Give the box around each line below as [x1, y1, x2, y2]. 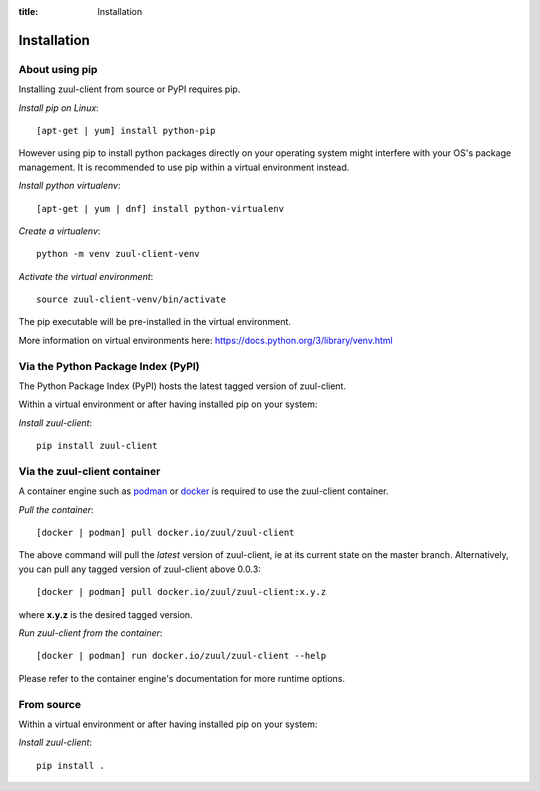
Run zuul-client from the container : [18, 627, 163, 639]
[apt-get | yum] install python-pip [36, 125, 216, 136]
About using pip [18, 62, 98, 76]
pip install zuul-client [36, 440, 158, 452]
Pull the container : [18, 503, 94, 515]
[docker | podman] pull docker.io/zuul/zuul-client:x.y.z [36, 586, 327, 598]
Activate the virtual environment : [18, 270, 154, 282]
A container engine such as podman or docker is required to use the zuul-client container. [18, 485, 389, 497]
